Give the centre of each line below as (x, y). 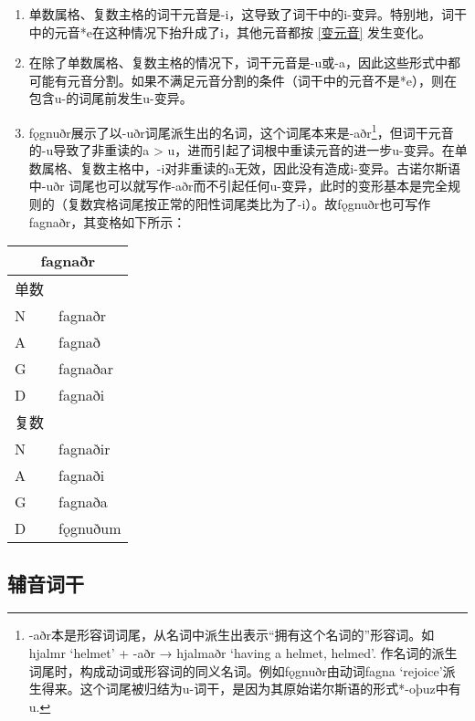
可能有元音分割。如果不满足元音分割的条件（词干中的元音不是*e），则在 (243, 80)
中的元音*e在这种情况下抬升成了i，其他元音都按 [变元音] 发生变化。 (230, 31)
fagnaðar (86, 369)
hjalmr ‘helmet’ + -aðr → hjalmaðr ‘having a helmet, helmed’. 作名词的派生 (243, 652)
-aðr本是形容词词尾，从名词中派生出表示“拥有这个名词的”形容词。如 (232, 635)
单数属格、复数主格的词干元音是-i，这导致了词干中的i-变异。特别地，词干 (248, 14)
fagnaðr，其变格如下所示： (107, 221)
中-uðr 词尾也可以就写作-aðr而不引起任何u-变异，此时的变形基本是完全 (238, 186)
